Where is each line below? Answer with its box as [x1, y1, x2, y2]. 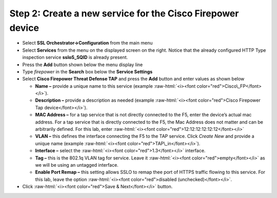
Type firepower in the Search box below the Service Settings [22, 68, 153, 74]
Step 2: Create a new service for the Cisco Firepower [9, 8, 239, 19]
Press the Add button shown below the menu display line [22, 62, 143, 68]
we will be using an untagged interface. [35, 162, 119, 168]
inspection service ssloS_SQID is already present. [22, 54, 128, 61]
